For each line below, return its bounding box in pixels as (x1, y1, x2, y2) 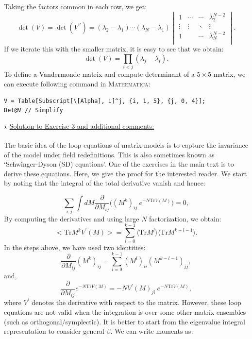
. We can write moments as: (110, 326, 193, 336)
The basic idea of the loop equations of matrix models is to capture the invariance (4, 140, 248, 150)
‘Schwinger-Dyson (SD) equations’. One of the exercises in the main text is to (4, 159, 234, 169)
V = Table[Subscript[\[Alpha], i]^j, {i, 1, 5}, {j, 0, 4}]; (4, 97, 206, 104)
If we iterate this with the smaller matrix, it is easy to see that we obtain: (4, 44, 224, 54)
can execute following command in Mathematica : (4, 79, 151, 88)
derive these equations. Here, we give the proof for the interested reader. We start (4, 168, 247, 178)
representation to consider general (4, 326, 104, 336)
